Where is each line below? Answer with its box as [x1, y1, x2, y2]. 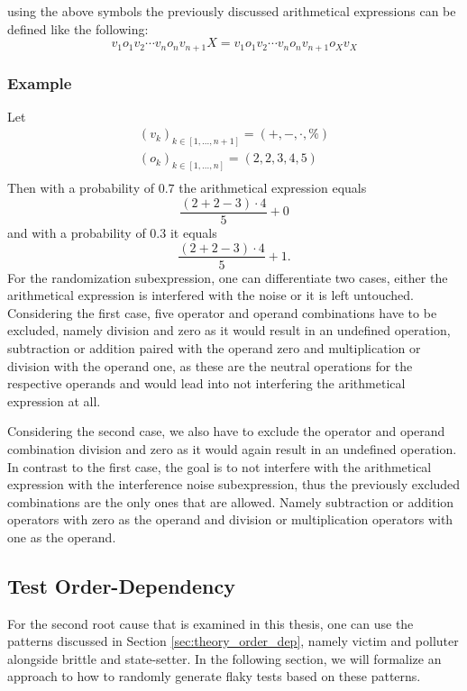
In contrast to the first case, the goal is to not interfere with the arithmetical [7, 457, 432, 476]
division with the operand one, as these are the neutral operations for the [7, 356, 413, 375]
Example [7, 71, 72, 94]
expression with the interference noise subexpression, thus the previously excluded [7, 475, 461, 494]
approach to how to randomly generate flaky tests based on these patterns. [7, 667, 421, 686]
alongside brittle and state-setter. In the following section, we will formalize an [7, 649, 442, 668]
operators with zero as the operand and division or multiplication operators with [7, 510, 453, 529]
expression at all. [7, 391, 101, 410]
